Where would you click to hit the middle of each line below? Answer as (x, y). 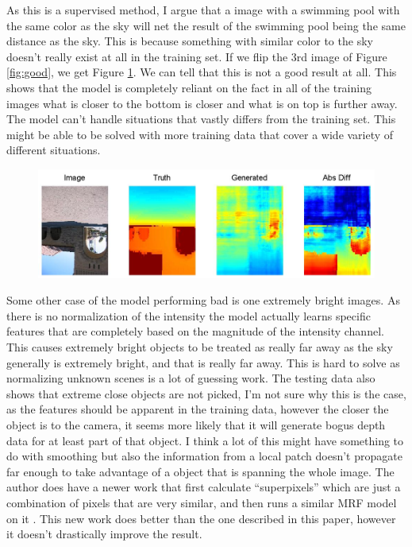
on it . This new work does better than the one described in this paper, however (201, 518)
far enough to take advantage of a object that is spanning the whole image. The (200, 471)
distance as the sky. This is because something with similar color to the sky (190, 41)
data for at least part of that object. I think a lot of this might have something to (205, 440)
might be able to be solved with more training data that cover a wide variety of (200, 134)
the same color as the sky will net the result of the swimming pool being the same (206, 25)
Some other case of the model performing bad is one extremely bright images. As (203, 300)
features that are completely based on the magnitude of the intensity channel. (195, 331)
